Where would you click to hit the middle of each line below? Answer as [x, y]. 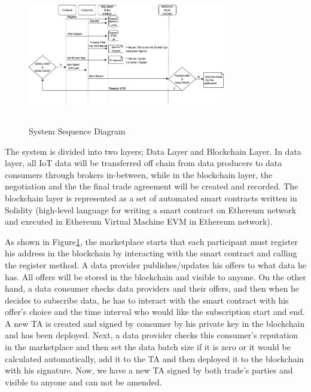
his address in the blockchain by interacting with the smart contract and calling [151, 253]
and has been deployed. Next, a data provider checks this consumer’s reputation [152, 335]
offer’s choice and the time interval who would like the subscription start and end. [155, 312]
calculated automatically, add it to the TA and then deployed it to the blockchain [155, 358]
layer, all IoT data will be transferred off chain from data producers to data [144, 163]
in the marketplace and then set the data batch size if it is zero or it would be [148, 347]
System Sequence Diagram [77, 131]
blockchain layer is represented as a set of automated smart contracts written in [151, 197]
